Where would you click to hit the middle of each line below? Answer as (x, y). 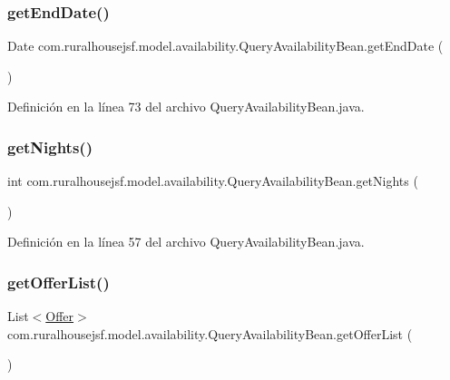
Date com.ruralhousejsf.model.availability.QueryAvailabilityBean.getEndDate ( (225, 46)
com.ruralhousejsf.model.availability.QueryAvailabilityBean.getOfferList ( (210, 333)
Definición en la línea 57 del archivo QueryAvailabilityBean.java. (186, 242)
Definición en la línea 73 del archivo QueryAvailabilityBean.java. (186, 107)
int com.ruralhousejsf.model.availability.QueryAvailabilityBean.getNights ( (213, 181)
